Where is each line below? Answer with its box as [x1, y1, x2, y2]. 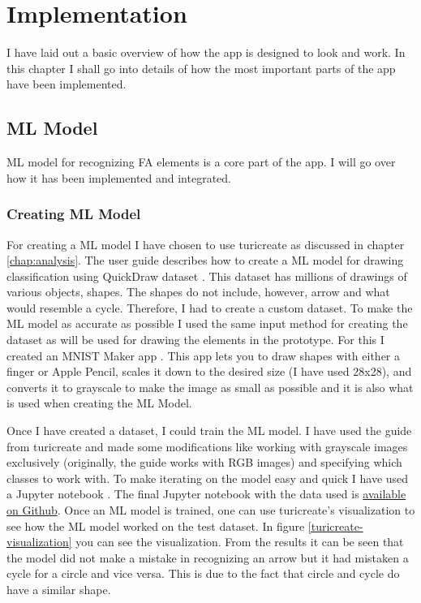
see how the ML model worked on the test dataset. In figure [6, 517, 305, 534]
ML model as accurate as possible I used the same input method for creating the [6, 315, 408, 332]
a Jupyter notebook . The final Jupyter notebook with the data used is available [6, 485, 406, 502]
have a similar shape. [6, 580, 111, 597]
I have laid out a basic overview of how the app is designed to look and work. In [6, 44, 406, 61]
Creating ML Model [6, 204, 141, 224]
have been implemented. [6, 75, 127, 93]
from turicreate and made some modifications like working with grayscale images [6, 437, 408, 454]
